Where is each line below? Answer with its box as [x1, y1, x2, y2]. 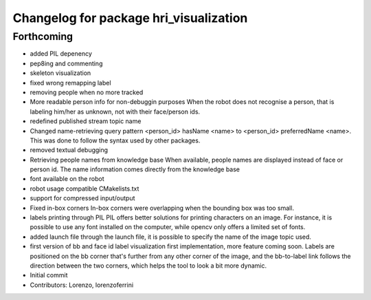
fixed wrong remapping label [30, 78, 111, 87]
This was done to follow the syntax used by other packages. [30, 136, 201, 144]
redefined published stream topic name [30, 117, 142, 125]
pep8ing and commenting [30, 59, 103, 67]
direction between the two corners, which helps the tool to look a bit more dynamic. [30, 261, 267, 270]
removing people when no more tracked [30, 88, 144, 96]
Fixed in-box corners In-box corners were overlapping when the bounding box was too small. [30, 204, 295, 212]
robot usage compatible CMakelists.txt [30, 184, 139, 193]
